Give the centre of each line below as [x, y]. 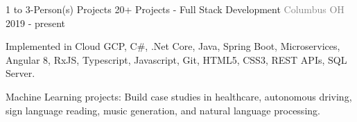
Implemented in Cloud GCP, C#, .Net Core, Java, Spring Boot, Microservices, [173, 46]
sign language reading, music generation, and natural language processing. [163, 110]
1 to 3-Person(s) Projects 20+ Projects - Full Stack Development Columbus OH [175, 9]
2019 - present [36, 23]
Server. [20, 73]
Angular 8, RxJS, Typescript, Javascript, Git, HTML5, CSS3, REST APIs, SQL [176, 59]
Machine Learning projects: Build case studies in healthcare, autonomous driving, [179, 96]
